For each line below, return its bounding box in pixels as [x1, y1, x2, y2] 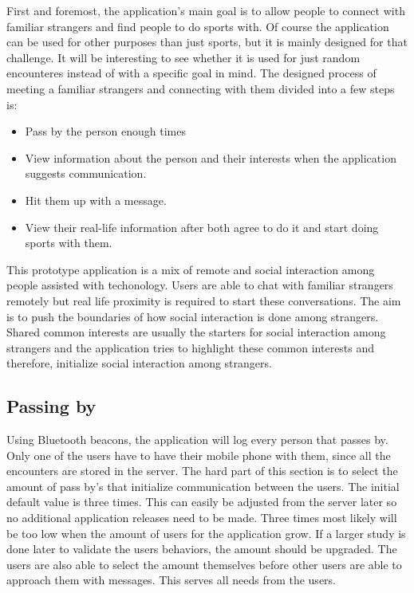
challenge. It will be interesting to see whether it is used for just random [6, 49, 361, 65]
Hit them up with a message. [25, 191, 167, 208]
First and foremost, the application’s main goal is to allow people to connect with [6, 2, 405, 18]
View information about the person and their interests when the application [25, 149, 396, 166]
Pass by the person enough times [25, 123, 186, 139]
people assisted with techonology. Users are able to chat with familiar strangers [6, 277, 393, 293]
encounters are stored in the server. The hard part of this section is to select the [6, 462, 398, 479]
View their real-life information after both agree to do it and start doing [25, 218, 379, 235]
